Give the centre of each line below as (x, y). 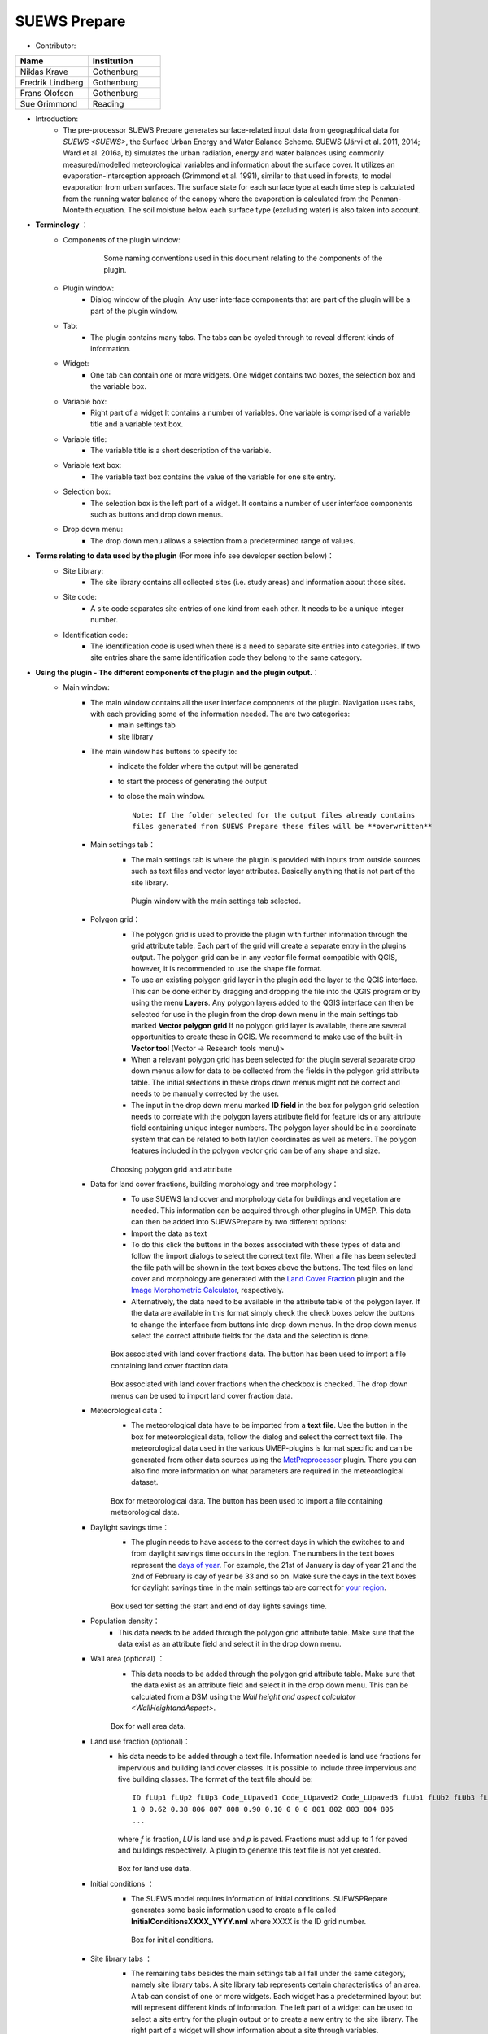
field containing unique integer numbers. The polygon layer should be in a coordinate (274, 1128)
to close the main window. (162, 797)
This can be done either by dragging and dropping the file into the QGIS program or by (276, 991)
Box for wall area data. (148, 1726)
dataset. (145, 1482)
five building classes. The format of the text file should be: (216, 1779)
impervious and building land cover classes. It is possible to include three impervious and (268, 1768)
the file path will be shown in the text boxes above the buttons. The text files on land (272, 1267)
